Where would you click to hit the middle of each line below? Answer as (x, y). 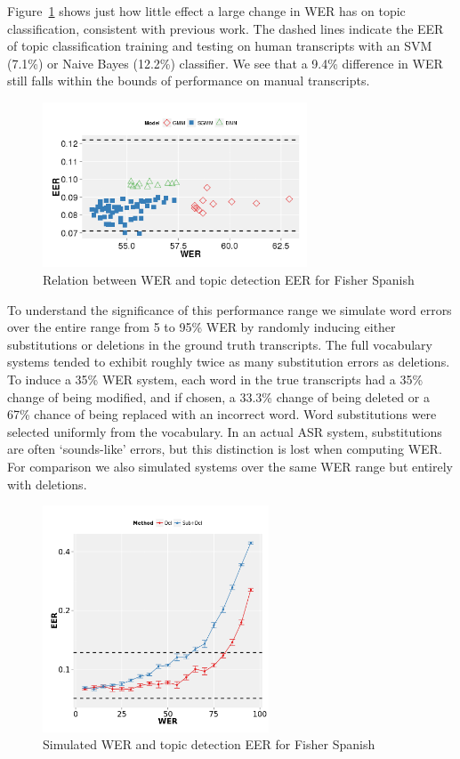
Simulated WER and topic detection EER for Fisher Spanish (209, 744)
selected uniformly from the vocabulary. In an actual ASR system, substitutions (225, 431)
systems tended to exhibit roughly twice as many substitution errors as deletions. (229, 362)
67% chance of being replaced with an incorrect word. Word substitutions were (222, 414)
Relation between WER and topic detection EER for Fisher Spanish (229, 280)
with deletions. (47, 484)
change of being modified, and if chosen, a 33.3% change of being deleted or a (218, 396)
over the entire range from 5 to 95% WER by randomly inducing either (202, 327)
